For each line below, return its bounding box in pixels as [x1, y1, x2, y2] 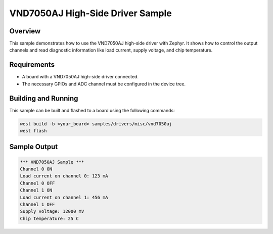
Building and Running [9, 94, 78, 103]
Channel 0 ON [20, 166, 53, 172]
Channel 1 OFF [20, 201, 55, 207]
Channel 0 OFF [20, 180, 55, 186]
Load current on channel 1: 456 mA [20, 195, 108, 200]
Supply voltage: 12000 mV [20, 209, 84, 214]
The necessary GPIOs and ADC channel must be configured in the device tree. [22, 81, 186, 87]
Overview [9, 27, 41, 35]
